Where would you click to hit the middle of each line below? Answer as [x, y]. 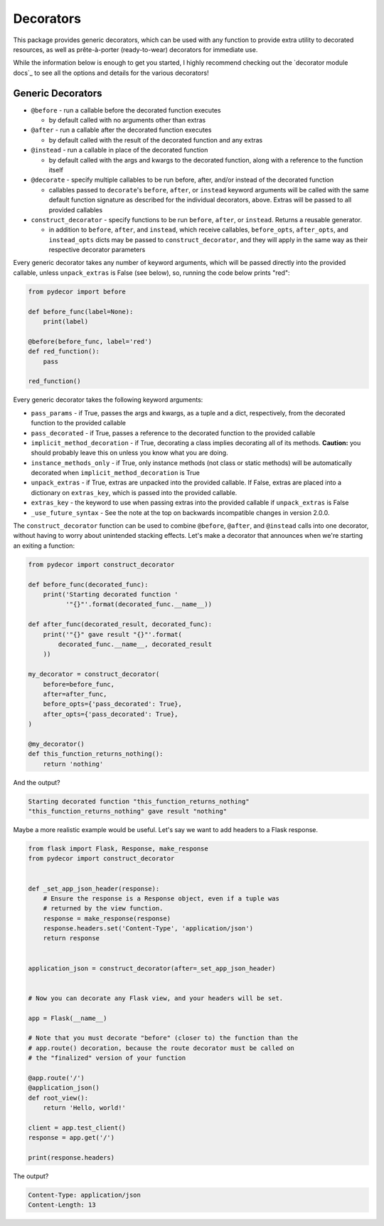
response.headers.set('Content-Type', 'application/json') [148, 929]
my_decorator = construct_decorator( [94, 674]
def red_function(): [64, 352]
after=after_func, [75, 694]
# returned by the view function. [103, 909]
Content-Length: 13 [62, 1205]
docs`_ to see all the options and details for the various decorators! [111, 73]
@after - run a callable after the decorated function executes [121, 130]
